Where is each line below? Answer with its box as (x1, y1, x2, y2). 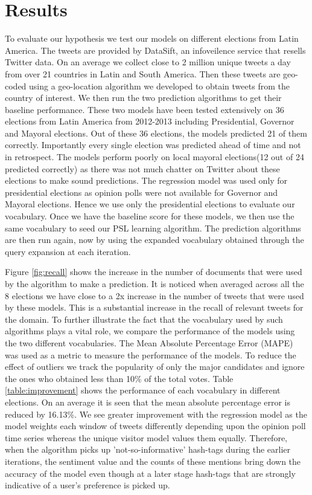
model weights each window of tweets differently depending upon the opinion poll (5, 419, 306, 432)
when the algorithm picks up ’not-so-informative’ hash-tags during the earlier (5, 443, 291, 456)
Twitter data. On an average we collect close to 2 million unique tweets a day (5, 56, 291, 68)
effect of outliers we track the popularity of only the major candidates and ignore (5, 360, 305, 373)
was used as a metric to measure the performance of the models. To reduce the (5, 348, 296, 361)
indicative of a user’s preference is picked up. (5, 479, 170, 491)
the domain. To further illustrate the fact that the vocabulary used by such (5, 312, 283, 325)
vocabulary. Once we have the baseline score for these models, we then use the (5, 210, 294, 222)
